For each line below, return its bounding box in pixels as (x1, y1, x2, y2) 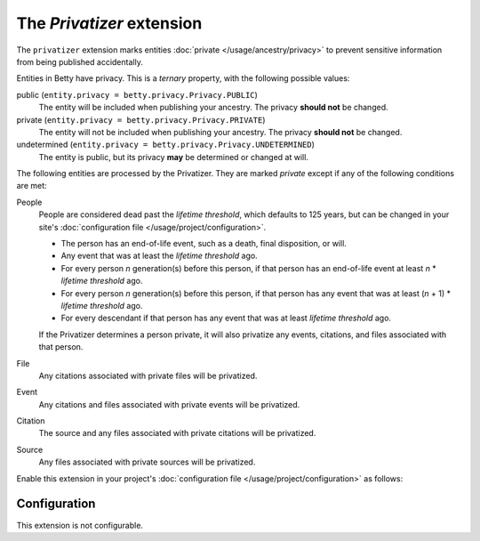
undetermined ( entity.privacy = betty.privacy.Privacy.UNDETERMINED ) (16, 139, 316, 150)
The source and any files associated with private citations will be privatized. (38, 428, 316, 439)
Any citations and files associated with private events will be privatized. (38, 399, 300, 409)
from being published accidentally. (16, 56, 144, 67)
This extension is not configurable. (16, 520, 144, 530)
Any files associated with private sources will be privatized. (38, 456, 256, 467)
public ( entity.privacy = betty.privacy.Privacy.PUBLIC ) (16, 89, 258, 100)
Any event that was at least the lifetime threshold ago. (60, 250, 258, 262)
